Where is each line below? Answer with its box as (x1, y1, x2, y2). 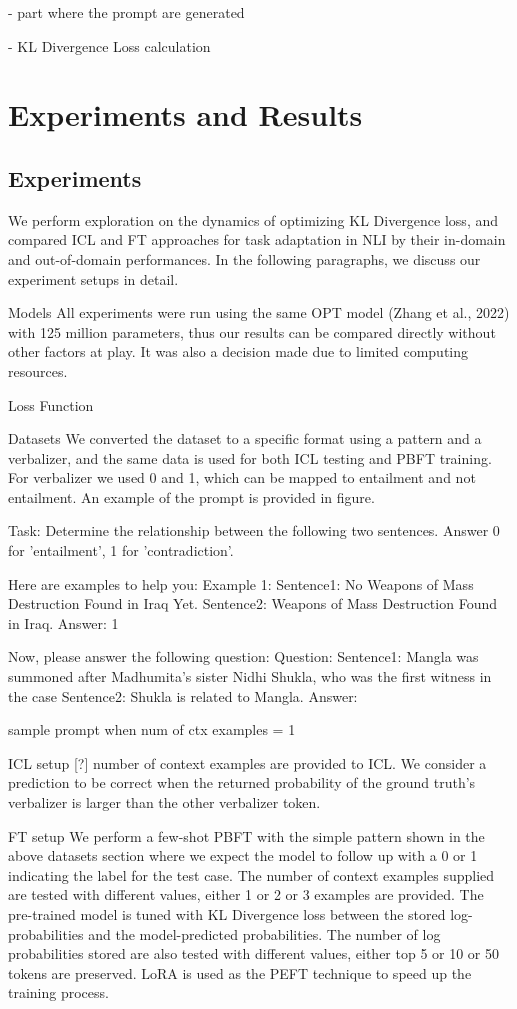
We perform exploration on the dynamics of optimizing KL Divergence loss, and (8, 209, 499, 230)
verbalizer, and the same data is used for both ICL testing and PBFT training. (8, 447, 492, 468)
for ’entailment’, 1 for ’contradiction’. (8, 540, 234, 561)
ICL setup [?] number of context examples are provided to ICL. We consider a (8, 752, 487, 773)
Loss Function (8, 394, 94, 415)
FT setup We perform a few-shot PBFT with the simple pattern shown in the (8, 825, 485, 846)
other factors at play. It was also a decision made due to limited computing (8, 341, 469, 362)
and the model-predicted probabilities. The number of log (88, 923, 441, 944)
